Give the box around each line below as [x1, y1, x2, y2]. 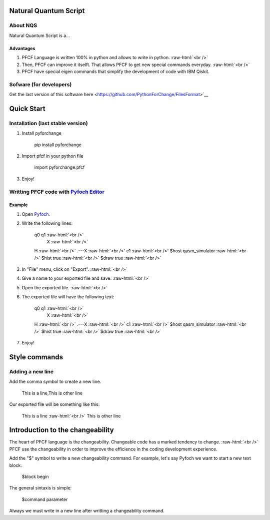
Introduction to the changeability [9, 426, 114, 434]
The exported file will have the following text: [21, 294, 114, 300]
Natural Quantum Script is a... [9, 33, 70, 39]
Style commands [9, 353, 63, 361]
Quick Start [9, 104, 45, 113]
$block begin [21, 473, 49, 480]
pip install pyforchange [34, 142, 82, 148]
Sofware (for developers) [9, 81, 72, 88]
